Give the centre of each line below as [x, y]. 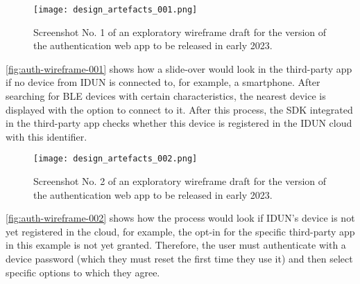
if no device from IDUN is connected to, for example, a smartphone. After [163, 82]
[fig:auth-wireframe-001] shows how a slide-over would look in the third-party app [179, 68]
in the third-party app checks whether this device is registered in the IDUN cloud [179, 123]
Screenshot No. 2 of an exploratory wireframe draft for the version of [180, 181]
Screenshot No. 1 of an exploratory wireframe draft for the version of [180, 32]
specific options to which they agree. [83, 272]
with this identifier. [46, 136]
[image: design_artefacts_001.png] [115, 10]
